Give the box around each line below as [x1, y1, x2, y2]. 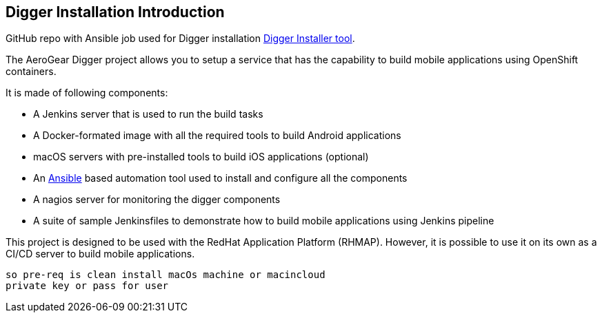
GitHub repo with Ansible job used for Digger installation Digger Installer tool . [6, 32, 355, 45]
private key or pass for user [6, 280, 169, 292]
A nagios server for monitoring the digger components [33, 193, 281, 206]
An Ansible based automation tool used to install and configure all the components [33, 172, 408, 184]
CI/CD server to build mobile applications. [6, 248, 195, 260]
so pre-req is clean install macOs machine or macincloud [6, 269, 325, 281]
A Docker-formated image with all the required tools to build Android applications [33, 129, 401, 142]
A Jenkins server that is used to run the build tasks [33, 108, 263, 120]
